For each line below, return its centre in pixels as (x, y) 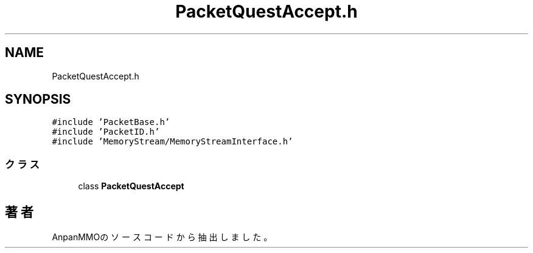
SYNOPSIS (38, 100)
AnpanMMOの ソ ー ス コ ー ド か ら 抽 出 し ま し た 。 (162, 237)
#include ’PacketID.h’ (106, 132)
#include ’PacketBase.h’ (111, 122)
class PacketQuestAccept (131, 186)
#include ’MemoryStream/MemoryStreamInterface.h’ (172, 142)
